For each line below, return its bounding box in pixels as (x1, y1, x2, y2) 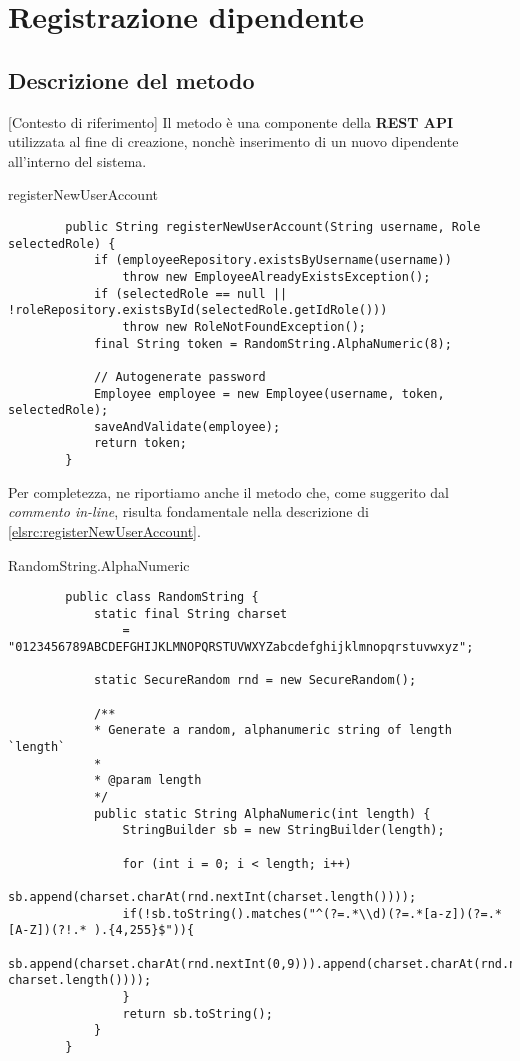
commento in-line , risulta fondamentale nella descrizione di (8, 501, 369, 522)
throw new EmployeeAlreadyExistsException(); (122, 269, 431, 284)
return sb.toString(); (122, 1006, 273, 1021)
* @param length (93, 773, 202, 788)
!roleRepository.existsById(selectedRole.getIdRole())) (8, 303, 388, 318)
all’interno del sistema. (8, 150, 147, 171)
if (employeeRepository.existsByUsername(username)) (93, 253, 452, 268)
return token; (93, 436, 187, 451)
